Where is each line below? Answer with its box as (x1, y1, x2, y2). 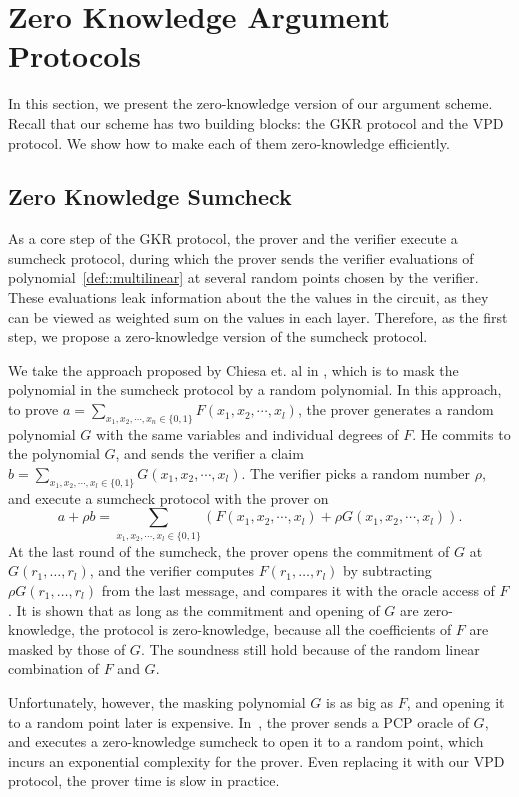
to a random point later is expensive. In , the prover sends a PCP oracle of (8, 711, 469, 732)
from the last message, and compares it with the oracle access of (101, 579, 495, 600)
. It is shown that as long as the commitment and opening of (8, 599, 380, 620)
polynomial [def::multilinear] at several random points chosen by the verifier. (8, 267, 479, 288)
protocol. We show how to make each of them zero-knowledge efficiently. (8, 132, 450, 153)
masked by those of (8, 638, 126, 659)
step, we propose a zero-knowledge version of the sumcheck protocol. (8, 326, 428, 347)
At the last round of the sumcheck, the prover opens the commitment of (8, 540, 450, 561)
